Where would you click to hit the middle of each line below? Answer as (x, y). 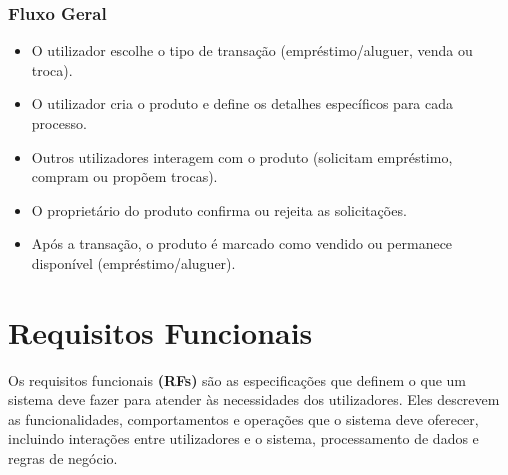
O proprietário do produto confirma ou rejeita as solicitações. (219, 209)
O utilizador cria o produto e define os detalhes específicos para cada (242, 103)
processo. (59, 123)
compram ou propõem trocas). (124, 176)
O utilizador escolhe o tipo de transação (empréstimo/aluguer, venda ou (252, 50)
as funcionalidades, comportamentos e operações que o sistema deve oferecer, (243, 418)
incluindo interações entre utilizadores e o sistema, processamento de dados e (243, 438)
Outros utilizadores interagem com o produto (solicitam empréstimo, (242, 156)
